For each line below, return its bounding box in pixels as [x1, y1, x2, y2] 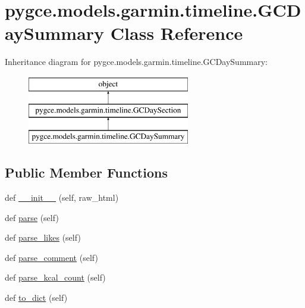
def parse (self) [5, 211, 59, 223]
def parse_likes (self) [5, 231, 81, 244]
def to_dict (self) [5, 291, 68, 304]
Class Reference [110, 21, 243, 45]
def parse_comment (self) [5, 251, 98, 263]
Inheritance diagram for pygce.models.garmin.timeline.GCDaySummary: [5, 55, 268, 68]
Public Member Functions [5, 163, 168, 182]
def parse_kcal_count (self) [5, 271, 106, 284]
